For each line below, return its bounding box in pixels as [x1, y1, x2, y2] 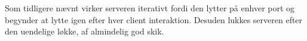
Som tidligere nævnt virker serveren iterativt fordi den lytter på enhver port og [5, 2, 295, 14]
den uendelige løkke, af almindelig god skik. [5, 25, 164, 37]
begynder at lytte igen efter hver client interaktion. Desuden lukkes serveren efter [5, 13, 303, 26]
